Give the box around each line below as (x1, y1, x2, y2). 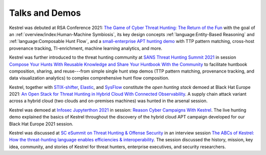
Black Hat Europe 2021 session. (9, 121, 73, 127)
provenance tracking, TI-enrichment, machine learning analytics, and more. (9, 45, 163, 51)
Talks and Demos (9, 7, 81, 18)
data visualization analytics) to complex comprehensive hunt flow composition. (9, 75, 169, 81)
